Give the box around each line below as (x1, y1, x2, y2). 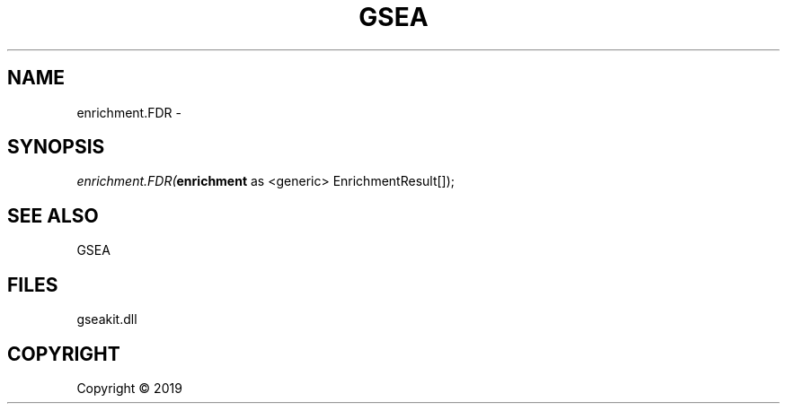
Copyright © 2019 (76, 380, 182, 396)
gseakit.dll (76, 311, 137, 328)
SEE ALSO (7, 204, 99, 227)
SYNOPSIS (7, 136, 105, 159)
